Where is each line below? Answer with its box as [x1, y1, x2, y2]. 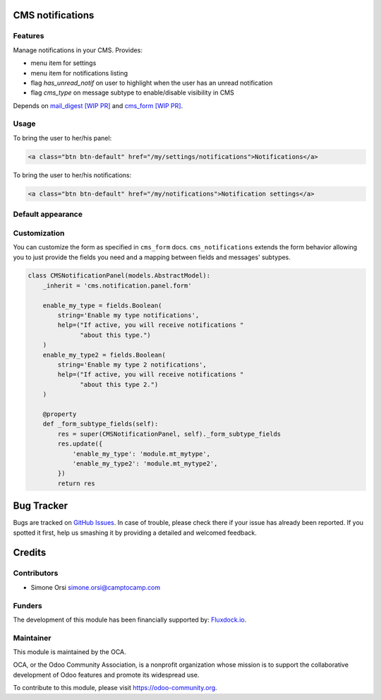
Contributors [13, 569, 59, 579]
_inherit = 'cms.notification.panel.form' [42, 281, 192, 290]
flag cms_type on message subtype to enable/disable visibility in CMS [30, 88, 234, 97]
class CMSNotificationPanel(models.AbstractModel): [28, 272, 211, 280]
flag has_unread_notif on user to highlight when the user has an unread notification [30, 78, 273, 87]
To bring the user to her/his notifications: [13, 170, 132, 179]
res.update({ [57, 440, 103, 448]
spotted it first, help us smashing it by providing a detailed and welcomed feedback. [13, 528, 257, 537]
